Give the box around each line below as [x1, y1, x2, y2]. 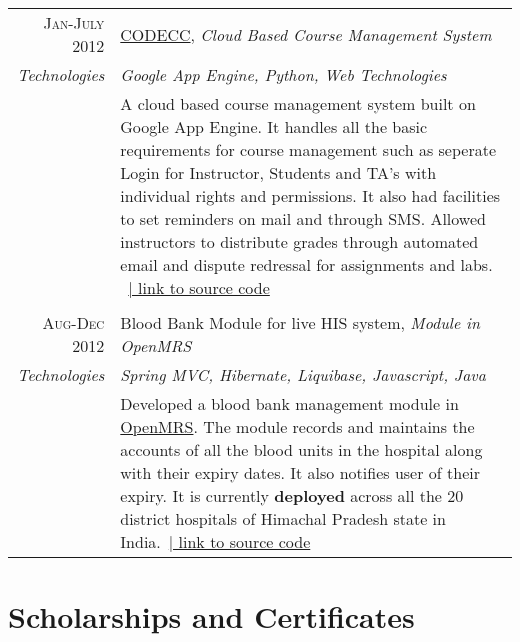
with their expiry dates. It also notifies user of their [120, 461, 480, 484]
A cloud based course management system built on [120, 92, 476, 115]
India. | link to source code [120, 530, 311, 553]
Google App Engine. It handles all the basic [120, 115, 428, 138]
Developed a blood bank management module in [120, 392, 459, 415]
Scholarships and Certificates [8, 596, 415, 637]
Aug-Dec [42, 311, 105, 334]
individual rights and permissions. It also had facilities [120, 184, 501, 207]
